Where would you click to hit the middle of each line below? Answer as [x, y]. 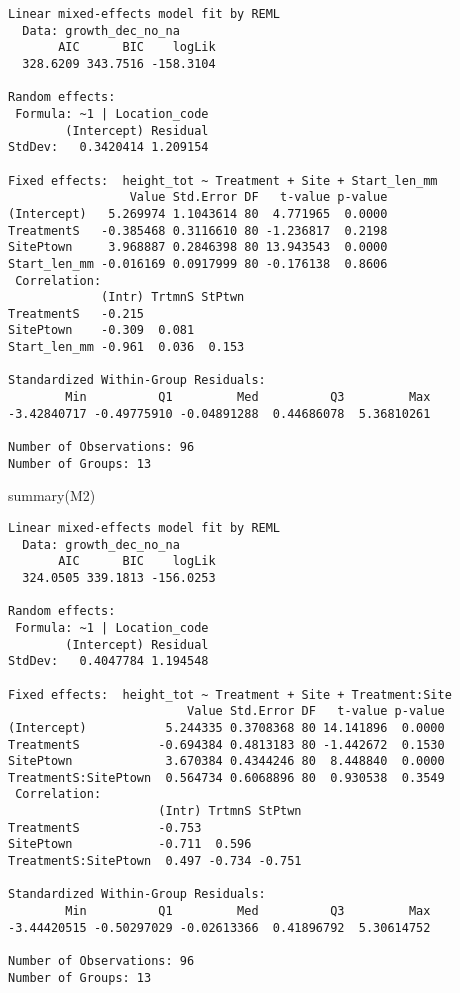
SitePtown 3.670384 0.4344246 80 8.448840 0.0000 [226, 761]
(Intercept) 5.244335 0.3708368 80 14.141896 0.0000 [226, 727]
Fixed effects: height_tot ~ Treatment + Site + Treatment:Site [230, 694]
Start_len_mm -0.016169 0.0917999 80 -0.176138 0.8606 [198, 263]
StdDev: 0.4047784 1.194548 [108, 661]
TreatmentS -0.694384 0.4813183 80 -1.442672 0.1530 [226, 744]
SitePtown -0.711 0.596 [130, 844]
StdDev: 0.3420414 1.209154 [108, 147]
